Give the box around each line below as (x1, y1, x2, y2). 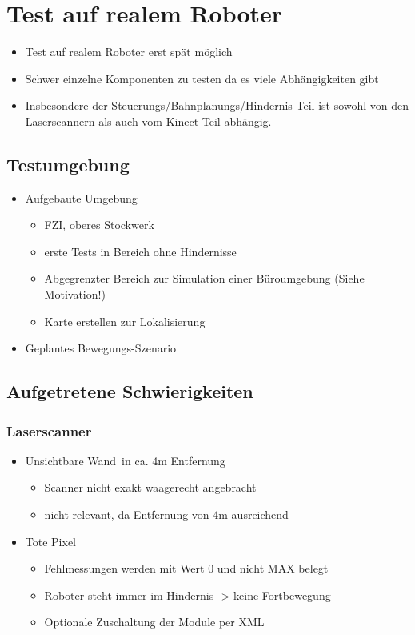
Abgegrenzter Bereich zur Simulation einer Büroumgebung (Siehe (44, 270, 365, 287)
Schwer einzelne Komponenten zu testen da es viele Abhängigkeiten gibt (25, 70, 379, 86)
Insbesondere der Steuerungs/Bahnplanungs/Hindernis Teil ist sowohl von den (25, 97, 409, 114)
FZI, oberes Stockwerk (44, 216, 154, 233)
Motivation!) (44, 286, 106, 303)
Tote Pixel (25, 533, 76, 549)
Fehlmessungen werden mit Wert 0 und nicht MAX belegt (44, 560, 329, 577)
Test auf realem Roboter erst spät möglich (25, 43, 233, 60)
